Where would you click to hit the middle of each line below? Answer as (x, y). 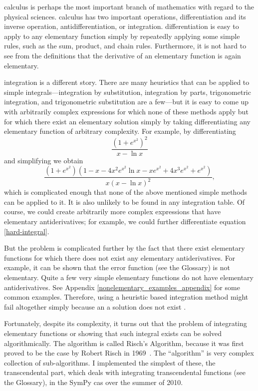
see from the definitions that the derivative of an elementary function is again (123, 55)
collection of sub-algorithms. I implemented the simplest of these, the (110, 362)
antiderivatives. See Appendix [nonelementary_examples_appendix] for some (122, 287)
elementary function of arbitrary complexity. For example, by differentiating (120, 131)
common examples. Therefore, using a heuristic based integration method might (126, 297)
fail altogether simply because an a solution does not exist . (95, 306)
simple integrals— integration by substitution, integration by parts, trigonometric (128, 92)
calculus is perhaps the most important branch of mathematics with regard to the (129, 6)
